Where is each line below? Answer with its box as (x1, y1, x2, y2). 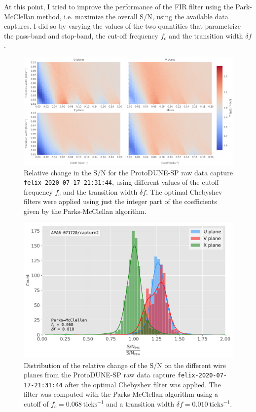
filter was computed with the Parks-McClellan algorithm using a (24, 389, 219, 399)
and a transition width (106, 399, 175, 409)
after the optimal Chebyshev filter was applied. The (65, 379, 221, 389)
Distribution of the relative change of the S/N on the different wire (24, 360, 226, 370)
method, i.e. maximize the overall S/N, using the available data (37, 11, 228, 21)
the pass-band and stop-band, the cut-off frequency (4, 30, 158, 41)
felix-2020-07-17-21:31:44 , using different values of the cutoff (24, 177, 219, 187)
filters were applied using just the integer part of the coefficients (24, 196, 217, 206)
